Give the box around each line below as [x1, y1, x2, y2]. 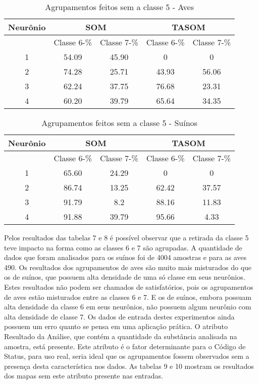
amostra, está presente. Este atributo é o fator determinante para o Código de [4, 341, 246, 351]
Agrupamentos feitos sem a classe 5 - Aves [45, 1, 194, 13]
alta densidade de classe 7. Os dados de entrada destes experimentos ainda [4, 311, 235, 322]
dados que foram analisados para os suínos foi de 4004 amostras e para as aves [4, 252, 246, 263]
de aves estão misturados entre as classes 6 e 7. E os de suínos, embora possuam [4, 291, 252, 302]
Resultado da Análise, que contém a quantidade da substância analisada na [4, 331, 237, 341]
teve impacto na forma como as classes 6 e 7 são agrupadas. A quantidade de [4, 242, 242, 252]
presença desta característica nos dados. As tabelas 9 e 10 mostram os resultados [4, 360, 254, 371]
